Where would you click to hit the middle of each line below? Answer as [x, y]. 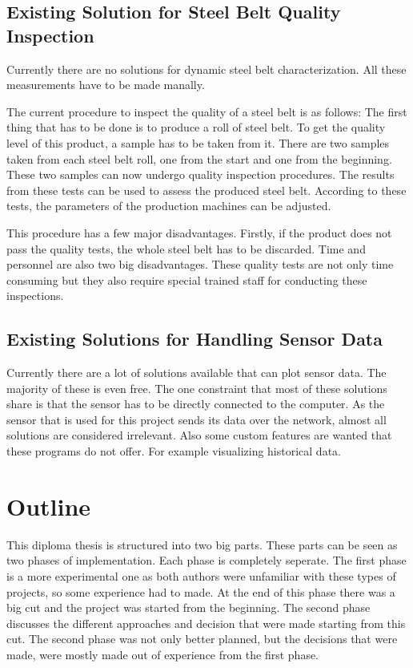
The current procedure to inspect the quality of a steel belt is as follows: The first [207, 111]
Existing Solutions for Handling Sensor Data [194, 339]
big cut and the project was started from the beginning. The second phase [188, 607]
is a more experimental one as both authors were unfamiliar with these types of [201, 575]
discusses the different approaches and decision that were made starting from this [206, 623]
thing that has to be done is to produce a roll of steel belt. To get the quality [196, 127]
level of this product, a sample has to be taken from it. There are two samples [198, 142]
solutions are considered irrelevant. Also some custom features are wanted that [199, 435]
